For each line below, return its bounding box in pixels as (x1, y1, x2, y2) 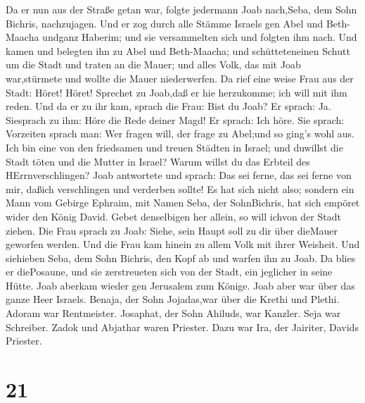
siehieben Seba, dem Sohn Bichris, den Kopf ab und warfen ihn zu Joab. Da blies (6, 250, 356, 265)
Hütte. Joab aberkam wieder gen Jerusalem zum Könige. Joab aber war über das (6, 278, 355, 292)
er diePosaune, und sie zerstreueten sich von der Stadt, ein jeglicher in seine (6, 264, 333, 279)
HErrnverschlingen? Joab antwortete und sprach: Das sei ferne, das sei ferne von (6, 168, 352, 182)
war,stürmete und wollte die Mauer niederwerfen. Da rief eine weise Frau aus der (6, 70, 354, 85)
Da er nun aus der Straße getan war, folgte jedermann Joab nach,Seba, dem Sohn (6, 2, 357, 16)
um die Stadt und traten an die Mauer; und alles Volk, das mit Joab (6, 57, 301, 72)
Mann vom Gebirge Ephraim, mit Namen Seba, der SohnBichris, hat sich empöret (6, 195, 360, 210)
